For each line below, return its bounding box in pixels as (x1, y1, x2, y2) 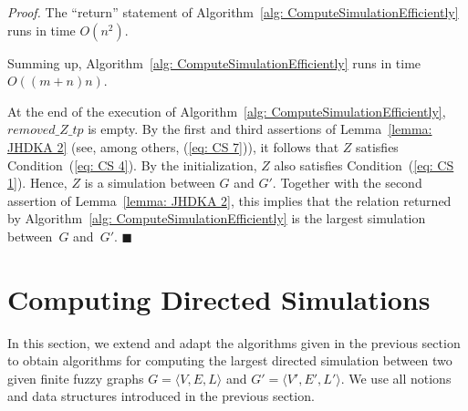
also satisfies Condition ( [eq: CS (274, 155, 454, 174)
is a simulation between (84, 173, 215, 192)
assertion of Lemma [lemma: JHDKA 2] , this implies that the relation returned (7, 190, 452, 210)
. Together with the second (272, 173, 422, 192)
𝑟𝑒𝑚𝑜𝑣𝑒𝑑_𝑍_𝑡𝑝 (7, 124, 84, 138)
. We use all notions (340, 368, 452, 387)
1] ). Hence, (7, 173, 68, 192)
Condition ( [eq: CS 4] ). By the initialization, (7, 155, 257, 174)
